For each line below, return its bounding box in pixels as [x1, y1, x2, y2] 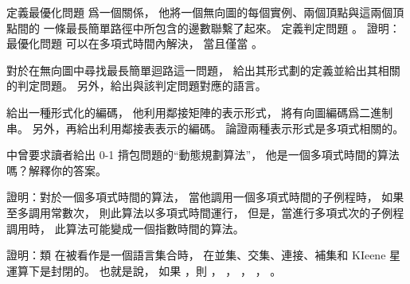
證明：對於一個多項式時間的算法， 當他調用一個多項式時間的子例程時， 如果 [6, 189, 404, 205]
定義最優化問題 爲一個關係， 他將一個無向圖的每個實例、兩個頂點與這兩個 [6, 4, 393, 20]
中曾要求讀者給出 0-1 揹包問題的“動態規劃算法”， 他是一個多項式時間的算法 [6, 146, 400, 163]
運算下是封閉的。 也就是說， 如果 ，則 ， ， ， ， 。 [6, 262, 282, 278]
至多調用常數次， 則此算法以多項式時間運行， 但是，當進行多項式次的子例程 [6, 204, 404, 220]
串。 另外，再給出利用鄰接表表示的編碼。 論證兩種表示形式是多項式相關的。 [6, 119, 404, 136]
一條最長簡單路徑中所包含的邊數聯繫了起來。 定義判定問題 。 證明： [43, 19, 400, 36]
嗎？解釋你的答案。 [6, 161, 107, 178]
